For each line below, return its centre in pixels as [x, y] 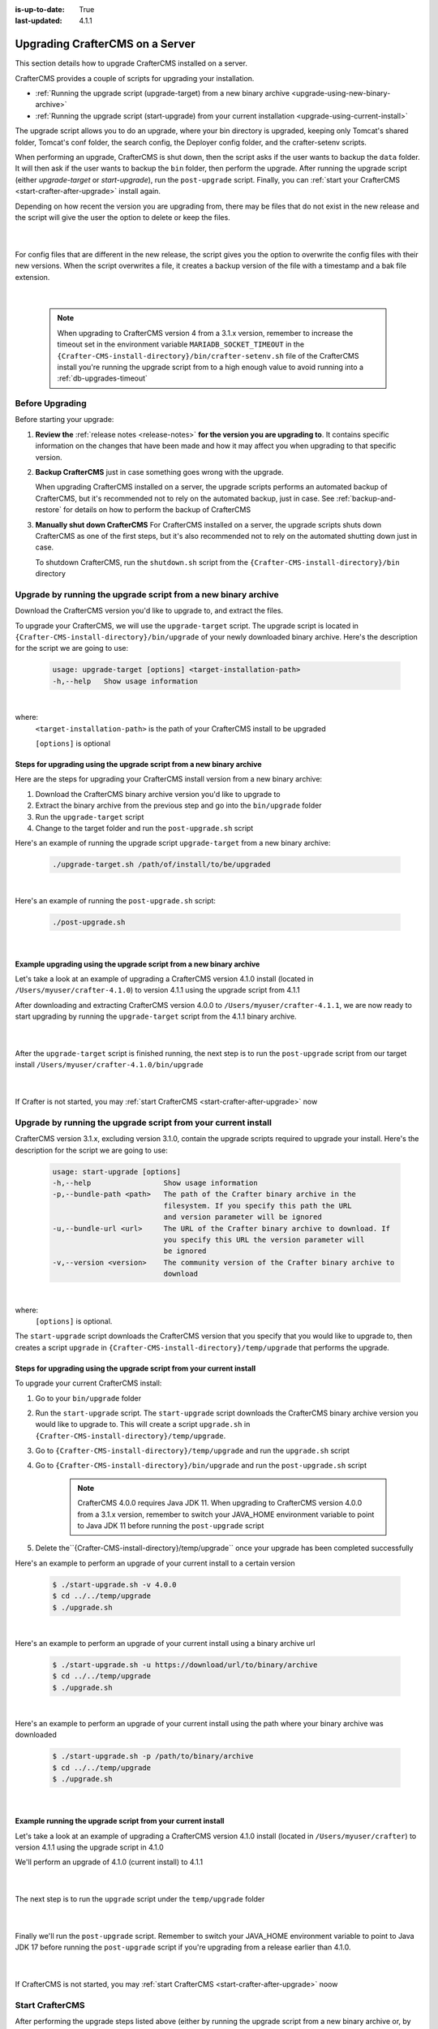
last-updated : [39, 21]
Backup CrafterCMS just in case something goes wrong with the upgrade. [159, 472]
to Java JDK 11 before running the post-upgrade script [171, 1526]
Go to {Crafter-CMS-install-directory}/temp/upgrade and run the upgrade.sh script [193, 1451]
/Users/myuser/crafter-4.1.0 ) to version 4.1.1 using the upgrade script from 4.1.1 [157, 990]
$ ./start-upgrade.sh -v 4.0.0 [115, 1584]
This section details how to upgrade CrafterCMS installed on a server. [131, 63]
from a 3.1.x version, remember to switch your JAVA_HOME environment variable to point [226, 1514]
